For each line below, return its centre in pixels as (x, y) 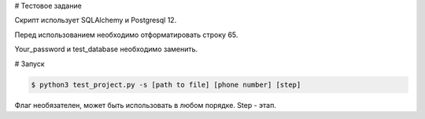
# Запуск (30, 64)
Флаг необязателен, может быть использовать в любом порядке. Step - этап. (146, 105)
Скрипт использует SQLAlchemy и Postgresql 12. (96, 20)
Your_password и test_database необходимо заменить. (106, 49)
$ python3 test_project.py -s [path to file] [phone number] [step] (166, 84)
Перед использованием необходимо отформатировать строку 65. (126, 35)
